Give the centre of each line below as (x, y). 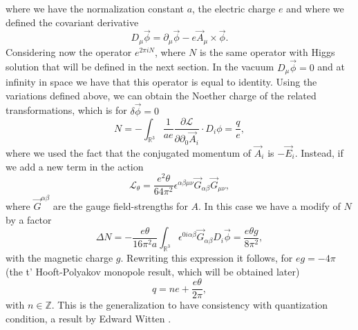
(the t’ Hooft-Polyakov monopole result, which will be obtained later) (153, 271)
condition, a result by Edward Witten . (88, 318)
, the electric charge (234, 8)
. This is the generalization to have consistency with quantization (190, 305)
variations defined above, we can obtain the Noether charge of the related (161, 95)
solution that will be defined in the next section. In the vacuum (140, 67)
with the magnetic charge (59, 257)
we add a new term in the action (75, 166)
